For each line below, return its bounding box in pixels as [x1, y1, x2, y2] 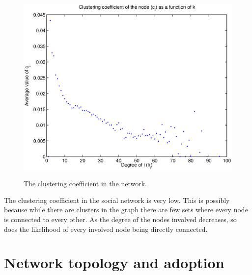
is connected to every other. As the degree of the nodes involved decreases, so [4, 214, 237, 225]
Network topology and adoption [4, 252, 224, 273]
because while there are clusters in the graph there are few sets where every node [4, 204, 248, 215]
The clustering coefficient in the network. [24, 178, 147, 189]
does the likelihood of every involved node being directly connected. [4, 224, 208, 234]
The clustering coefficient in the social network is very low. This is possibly [4, 195, 230, 205]
